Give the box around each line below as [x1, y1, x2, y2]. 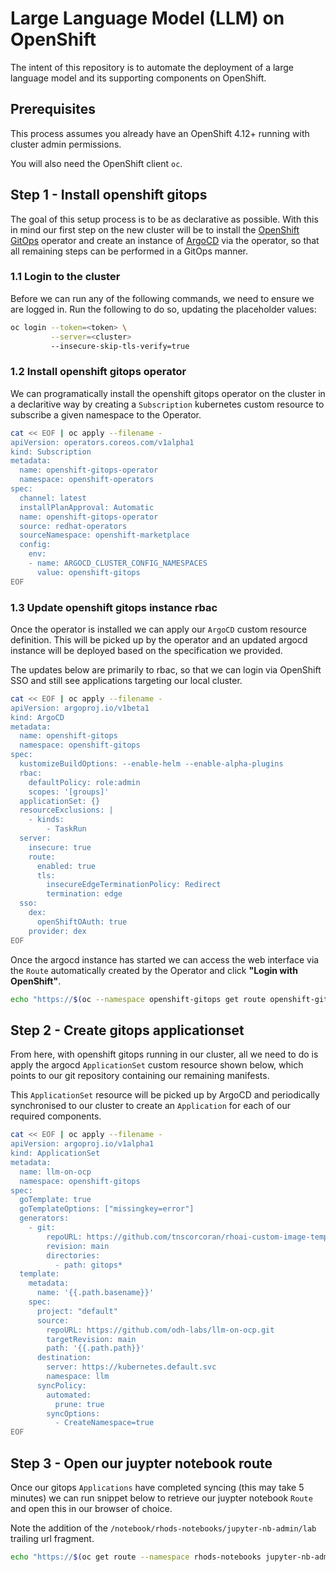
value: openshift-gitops [36, 567, 141, 577]
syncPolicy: [36, 1380, 87, 1391]
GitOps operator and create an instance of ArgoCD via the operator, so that [10, 234, 320, 246]
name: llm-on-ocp [19, 1167, 92, 1177]
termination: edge [46, 889, 123, 899]
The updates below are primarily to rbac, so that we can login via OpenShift [10, 663, 322, 676]
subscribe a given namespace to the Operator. [10, 408, 202, 421]
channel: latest [19, 493, 87, 503]
